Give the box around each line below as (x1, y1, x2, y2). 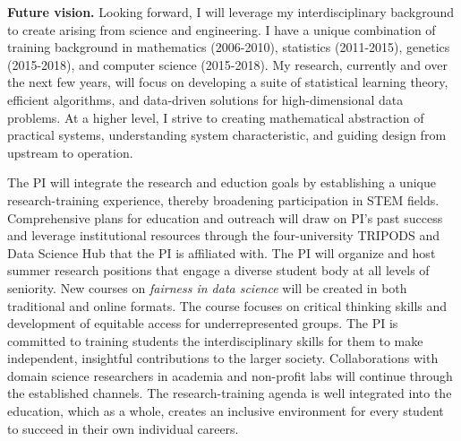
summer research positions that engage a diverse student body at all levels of (7, 261, 430, 280)
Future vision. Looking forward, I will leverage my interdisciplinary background (7, 3, 455, 21)
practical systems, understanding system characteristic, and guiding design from (7, 125, 447, 144)
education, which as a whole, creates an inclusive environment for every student (7, 402, 444, 420)
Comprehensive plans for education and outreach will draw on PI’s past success (7, 208, 443, 227)
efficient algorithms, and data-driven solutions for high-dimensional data (7, 90, 404, 108)
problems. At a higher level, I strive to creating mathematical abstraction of (7, 108, 424, 126)
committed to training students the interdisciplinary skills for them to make (7, 331, 423, 350)
